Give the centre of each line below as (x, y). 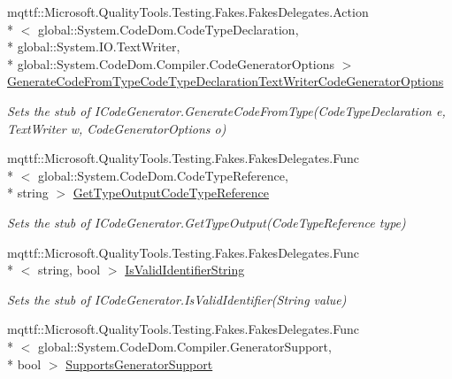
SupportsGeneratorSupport (139, 364)
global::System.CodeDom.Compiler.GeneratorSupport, (184, 346)
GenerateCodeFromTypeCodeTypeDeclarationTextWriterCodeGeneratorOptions (226, 81)
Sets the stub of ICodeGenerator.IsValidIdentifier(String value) (177, 299)
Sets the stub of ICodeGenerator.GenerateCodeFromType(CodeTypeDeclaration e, (226, 110)
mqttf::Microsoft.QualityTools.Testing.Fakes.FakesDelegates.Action (188, 12)
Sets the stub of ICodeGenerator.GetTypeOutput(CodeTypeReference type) (207, 222)
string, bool (69, 270)
